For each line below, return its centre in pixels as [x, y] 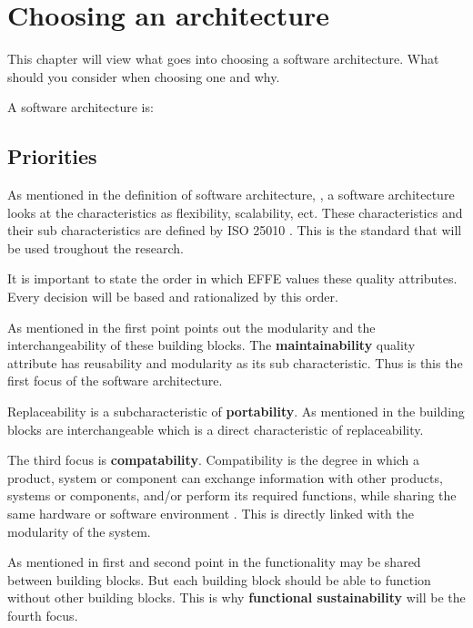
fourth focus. [43, 615]
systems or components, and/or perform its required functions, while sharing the [232, 495]
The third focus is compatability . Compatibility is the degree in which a [214, 460]
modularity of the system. [79, 531]
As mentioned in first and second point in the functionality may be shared [214, 562]
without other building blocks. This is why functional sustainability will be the [236, 597]
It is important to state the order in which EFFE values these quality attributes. [232, 278]
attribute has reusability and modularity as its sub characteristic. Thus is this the [235, 362]
